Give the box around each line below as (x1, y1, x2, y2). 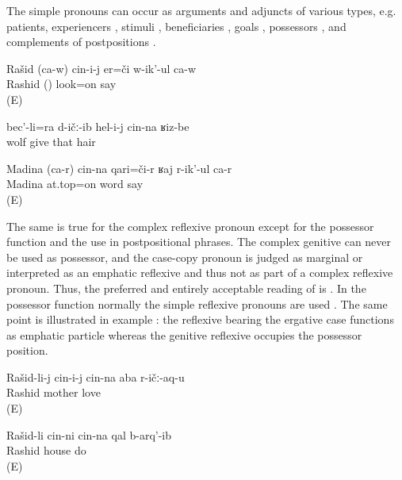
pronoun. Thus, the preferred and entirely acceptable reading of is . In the (6, 279, 366, 296)
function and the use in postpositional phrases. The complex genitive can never (6, 233, 392, 250)
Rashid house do (6, 442, 86, 459)
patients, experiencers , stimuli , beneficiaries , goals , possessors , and (6, 17, 346, 34)
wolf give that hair (6, 133, 96, 150)
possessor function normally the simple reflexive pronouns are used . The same (6, 295, 388, 312)
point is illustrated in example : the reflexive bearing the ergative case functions (6, 311, 394, 328)
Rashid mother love (6, 384, 101, 401)
